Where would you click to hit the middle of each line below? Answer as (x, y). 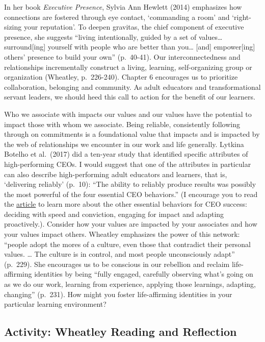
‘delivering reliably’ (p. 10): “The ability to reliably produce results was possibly (130, 184)
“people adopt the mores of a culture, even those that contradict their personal (127, 244)
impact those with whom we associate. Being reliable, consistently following (122, 124)
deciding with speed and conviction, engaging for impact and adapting (114, 214)
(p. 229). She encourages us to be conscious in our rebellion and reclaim (117, 264)
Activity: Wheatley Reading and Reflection (121, 332)
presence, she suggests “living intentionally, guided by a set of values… (113, 36)
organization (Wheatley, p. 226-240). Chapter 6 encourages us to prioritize (121, 77)
